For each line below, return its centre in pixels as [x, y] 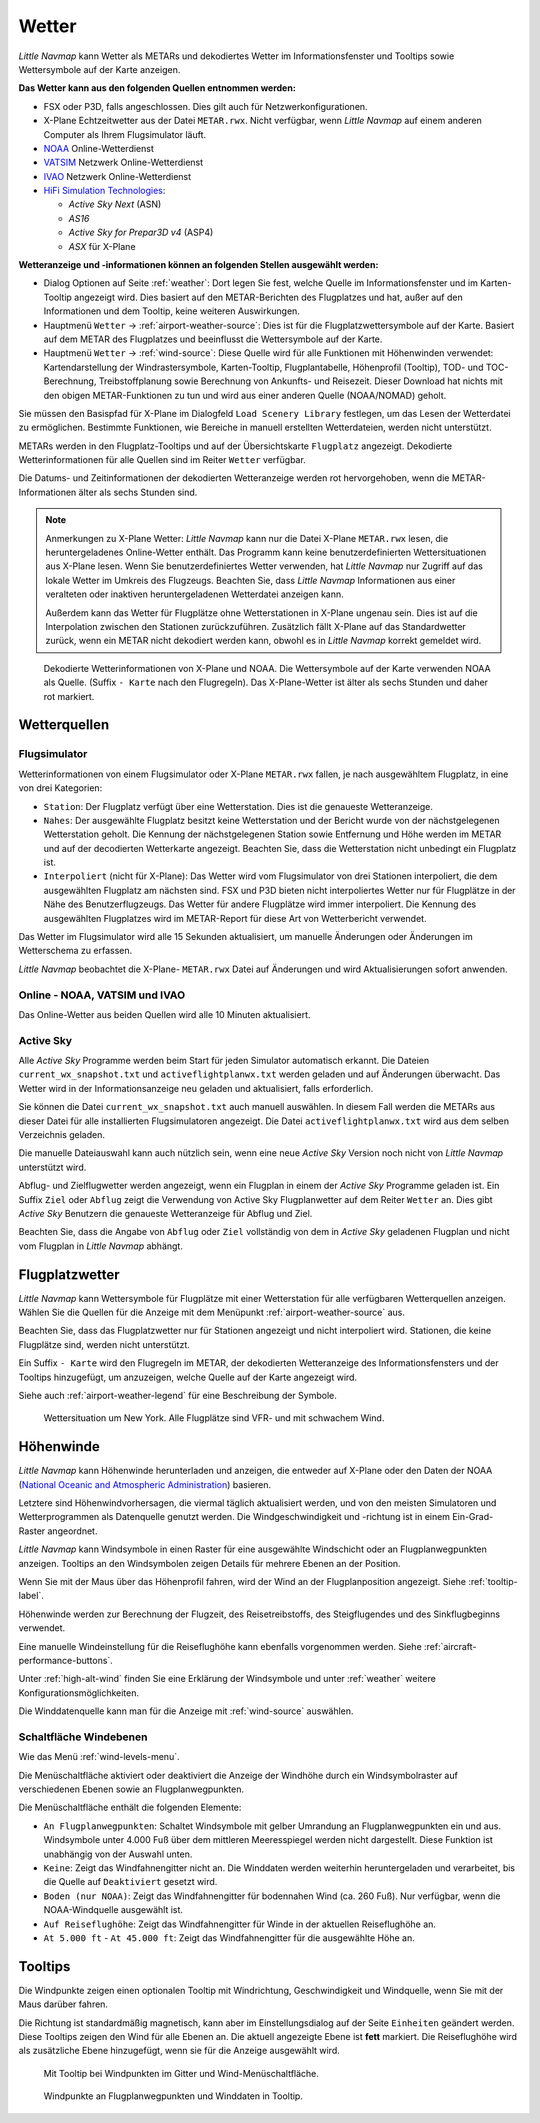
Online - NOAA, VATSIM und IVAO [102, 995]
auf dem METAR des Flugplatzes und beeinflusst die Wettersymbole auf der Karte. [213, 339]
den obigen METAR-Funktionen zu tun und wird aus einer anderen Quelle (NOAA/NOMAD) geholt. [245, 395]
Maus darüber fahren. [63, 2004]
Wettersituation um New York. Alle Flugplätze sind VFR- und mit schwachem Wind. [214, 1418]
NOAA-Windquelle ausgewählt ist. [113, 1910]
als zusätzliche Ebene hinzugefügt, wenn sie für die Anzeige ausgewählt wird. [179, 2051]
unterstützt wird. [52, 1167]
